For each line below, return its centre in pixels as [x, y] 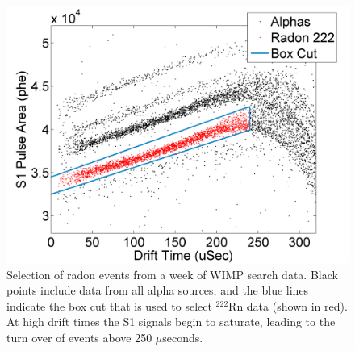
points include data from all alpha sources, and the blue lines [158, 290]
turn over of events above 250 [79, 337]
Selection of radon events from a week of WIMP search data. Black [172, 274]
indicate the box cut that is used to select [109, 305]
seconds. [183, 337]
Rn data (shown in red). [288, 305]
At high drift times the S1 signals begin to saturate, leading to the [171, 322]
